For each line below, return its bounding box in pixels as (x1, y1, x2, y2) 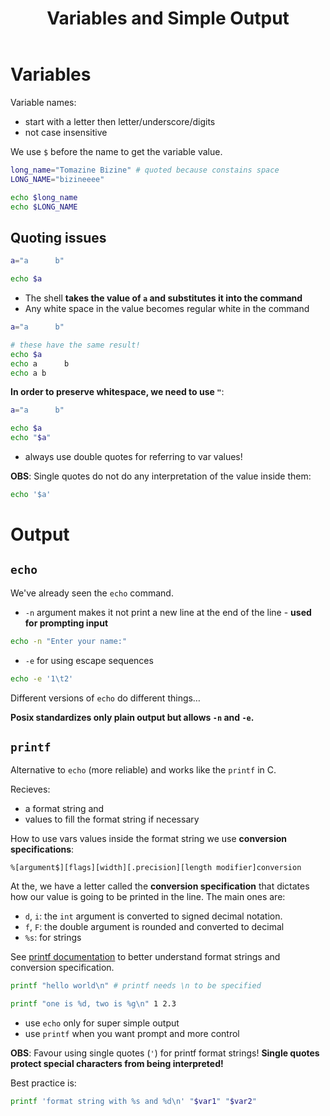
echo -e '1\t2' (10, 673, 74, 684)
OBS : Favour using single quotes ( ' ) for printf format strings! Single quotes (10, 1047, 320, 1059)
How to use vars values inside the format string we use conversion (10, 833, 287, 845)
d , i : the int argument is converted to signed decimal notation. (24, 910, 283, 922)
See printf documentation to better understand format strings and (10, 951, 281, 963)
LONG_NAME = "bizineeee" (10, 174, 105, 184)
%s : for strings (24, 932, 82, 944)
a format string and (24, 803, 105, 815)
